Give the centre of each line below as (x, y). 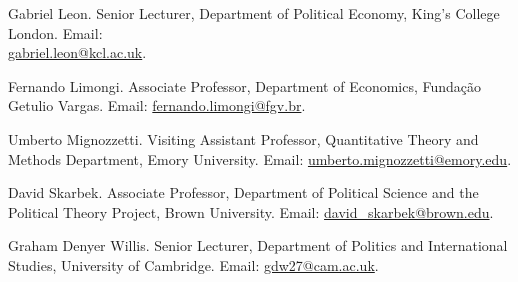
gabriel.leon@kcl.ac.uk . (77, 52)
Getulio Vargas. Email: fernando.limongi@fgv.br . (157, 105)
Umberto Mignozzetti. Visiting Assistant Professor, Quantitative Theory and (243, 138)
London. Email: (55, 32)
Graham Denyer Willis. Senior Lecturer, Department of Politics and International (258, 245)
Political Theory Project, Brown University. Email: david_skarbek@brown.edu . (251, 211)
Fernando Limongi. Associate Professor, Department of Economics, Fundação (245, 85)
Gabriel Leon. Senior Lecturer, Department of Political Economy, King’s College (254, 13)
